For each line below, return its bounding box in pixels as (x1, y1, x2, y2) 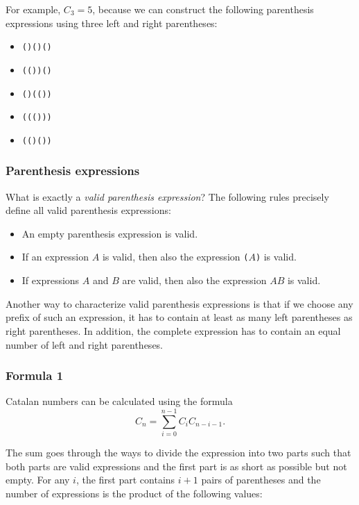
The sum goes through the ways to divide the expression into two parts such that (6, 445, 351, 460)
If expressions (21, 273, 80, 288)
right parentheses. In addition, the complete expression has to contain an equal (6, 323, 341, 338)
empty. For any (6, 472, 70, 487)
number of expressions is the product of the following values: (6, 486, 263, 500)
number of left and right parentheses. (6, 337, 164, 351)
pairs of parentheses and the (201, 472, 321, 487)
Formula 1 (6, 367, 64, 384)
